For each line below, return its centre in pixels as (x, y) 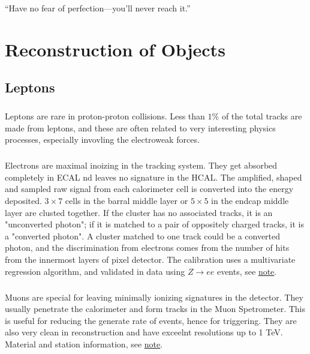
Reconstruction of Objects (115, 49)
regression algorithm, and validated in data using (95, 271)
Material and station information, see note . (84, 343)
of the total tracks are (262, 116)
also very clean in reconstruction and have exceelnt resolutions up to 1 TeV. (144, 332)
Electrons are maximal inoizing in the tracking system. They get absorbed (141, 165)
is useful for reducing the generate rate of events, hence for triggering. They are (151, 320)
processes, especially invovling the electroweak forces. (102, 139)
